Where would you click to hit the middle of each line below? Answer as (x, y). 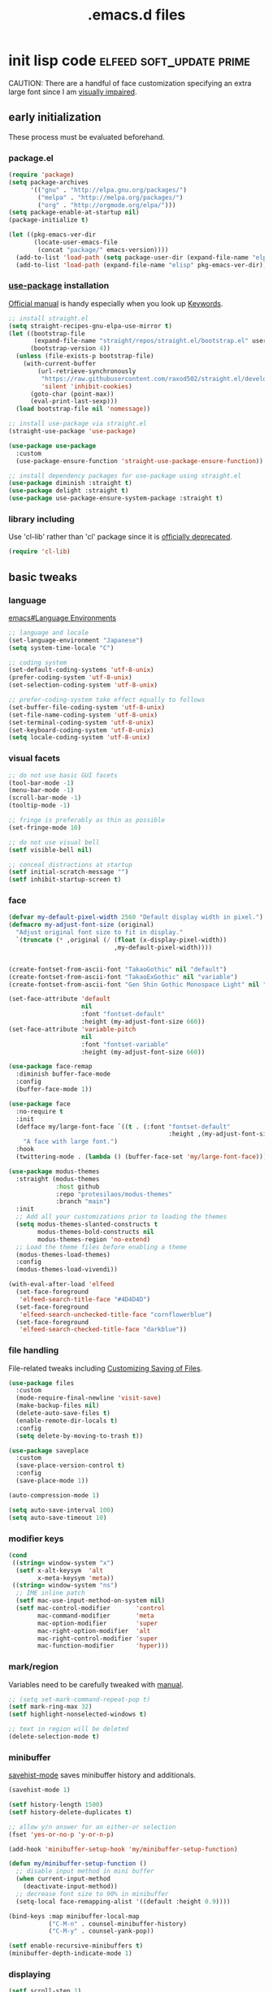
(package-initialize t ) (49, 220)
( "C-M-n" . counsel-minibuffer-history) (117, 1924)
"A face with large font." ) (70, 1142)
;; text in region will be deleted (69, 1729)
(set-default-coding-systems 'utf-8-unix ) (81, 670)
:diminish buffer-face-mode (63, 1074)
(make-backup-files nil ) (58, 1406)
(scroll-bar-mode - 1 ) (45, 798)
